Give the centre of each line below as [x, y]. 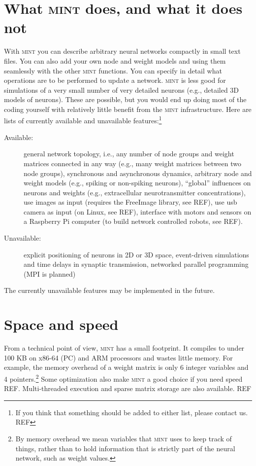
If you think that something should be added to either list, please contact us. [132, 412]
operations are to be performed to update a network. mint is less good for [115, 80]
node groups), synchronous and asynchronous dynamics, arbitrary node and [138, 173]
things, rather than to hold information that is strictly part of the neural [125, 448]
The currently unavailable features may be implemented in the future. [110, 290]
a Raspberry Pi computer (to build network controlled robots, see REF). [133, 221]
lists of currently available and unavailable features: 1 [83, 120]
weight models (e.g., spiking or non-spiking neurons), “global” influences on [137, 183]
